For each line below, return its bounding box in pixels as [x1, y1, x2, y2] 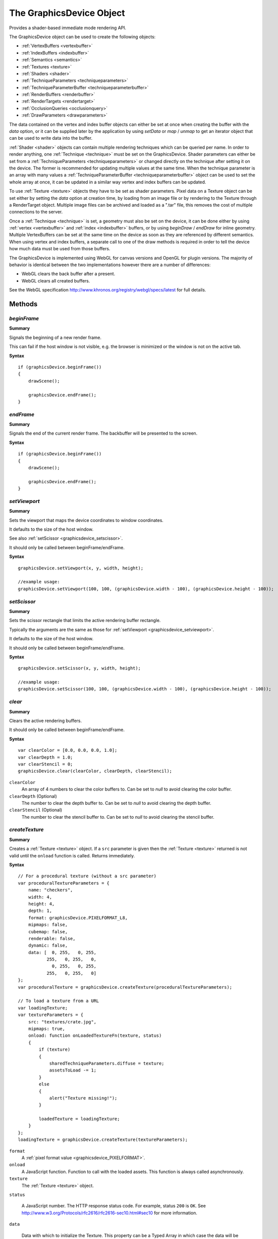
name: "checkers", [28, 887, 73, 893]
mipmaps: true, [28, 1026, 65, 1031]
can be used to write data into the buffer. [9, 135, 93, 141]
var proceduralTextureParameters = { [18, 880, 110, 886]
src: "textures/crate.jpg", [28, 1019, 97, 1024]
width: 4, [28, 894, 52, 900]
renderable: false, [28, 936, 76, 941]
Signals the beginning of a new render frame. [9, 335, 102, 340]
